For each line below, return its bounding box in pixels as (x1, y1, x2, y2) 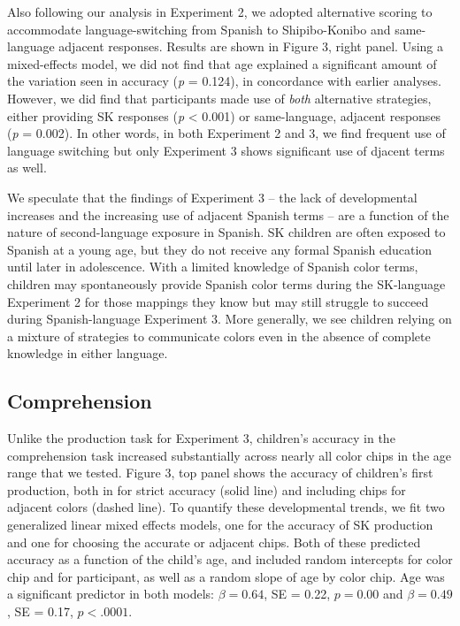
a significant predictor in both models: (7, 584, 214, 603)
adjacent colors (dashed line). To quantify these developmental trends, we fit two (7, 498, 445, 516)
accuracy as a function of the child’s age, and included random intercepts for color (7, 550, 453, 569)
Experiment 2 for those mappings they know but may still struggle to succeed (7, 292, 429, 310)
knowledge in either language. (7, 344, 168, 363)
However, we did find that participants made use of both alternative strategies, (7, 88, 432, 107)
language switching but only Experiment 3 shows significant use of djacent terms (7, 141, 445, 159)
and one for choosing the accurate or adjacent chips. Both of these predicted (7, 532, 421, 551)
